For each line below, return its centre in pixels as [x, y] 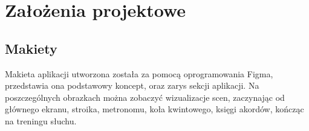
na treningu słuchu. [41, 120]
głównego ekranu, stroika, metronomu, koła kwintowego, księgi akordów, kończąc [154, 109]
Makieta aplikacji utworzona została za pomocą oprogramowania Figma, [139, 73]
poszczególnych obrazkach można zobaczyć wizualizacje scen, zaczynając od [145, 97]
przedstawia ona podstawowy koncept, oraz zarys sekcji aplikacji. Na [132, 85]
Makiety [31, 48]
